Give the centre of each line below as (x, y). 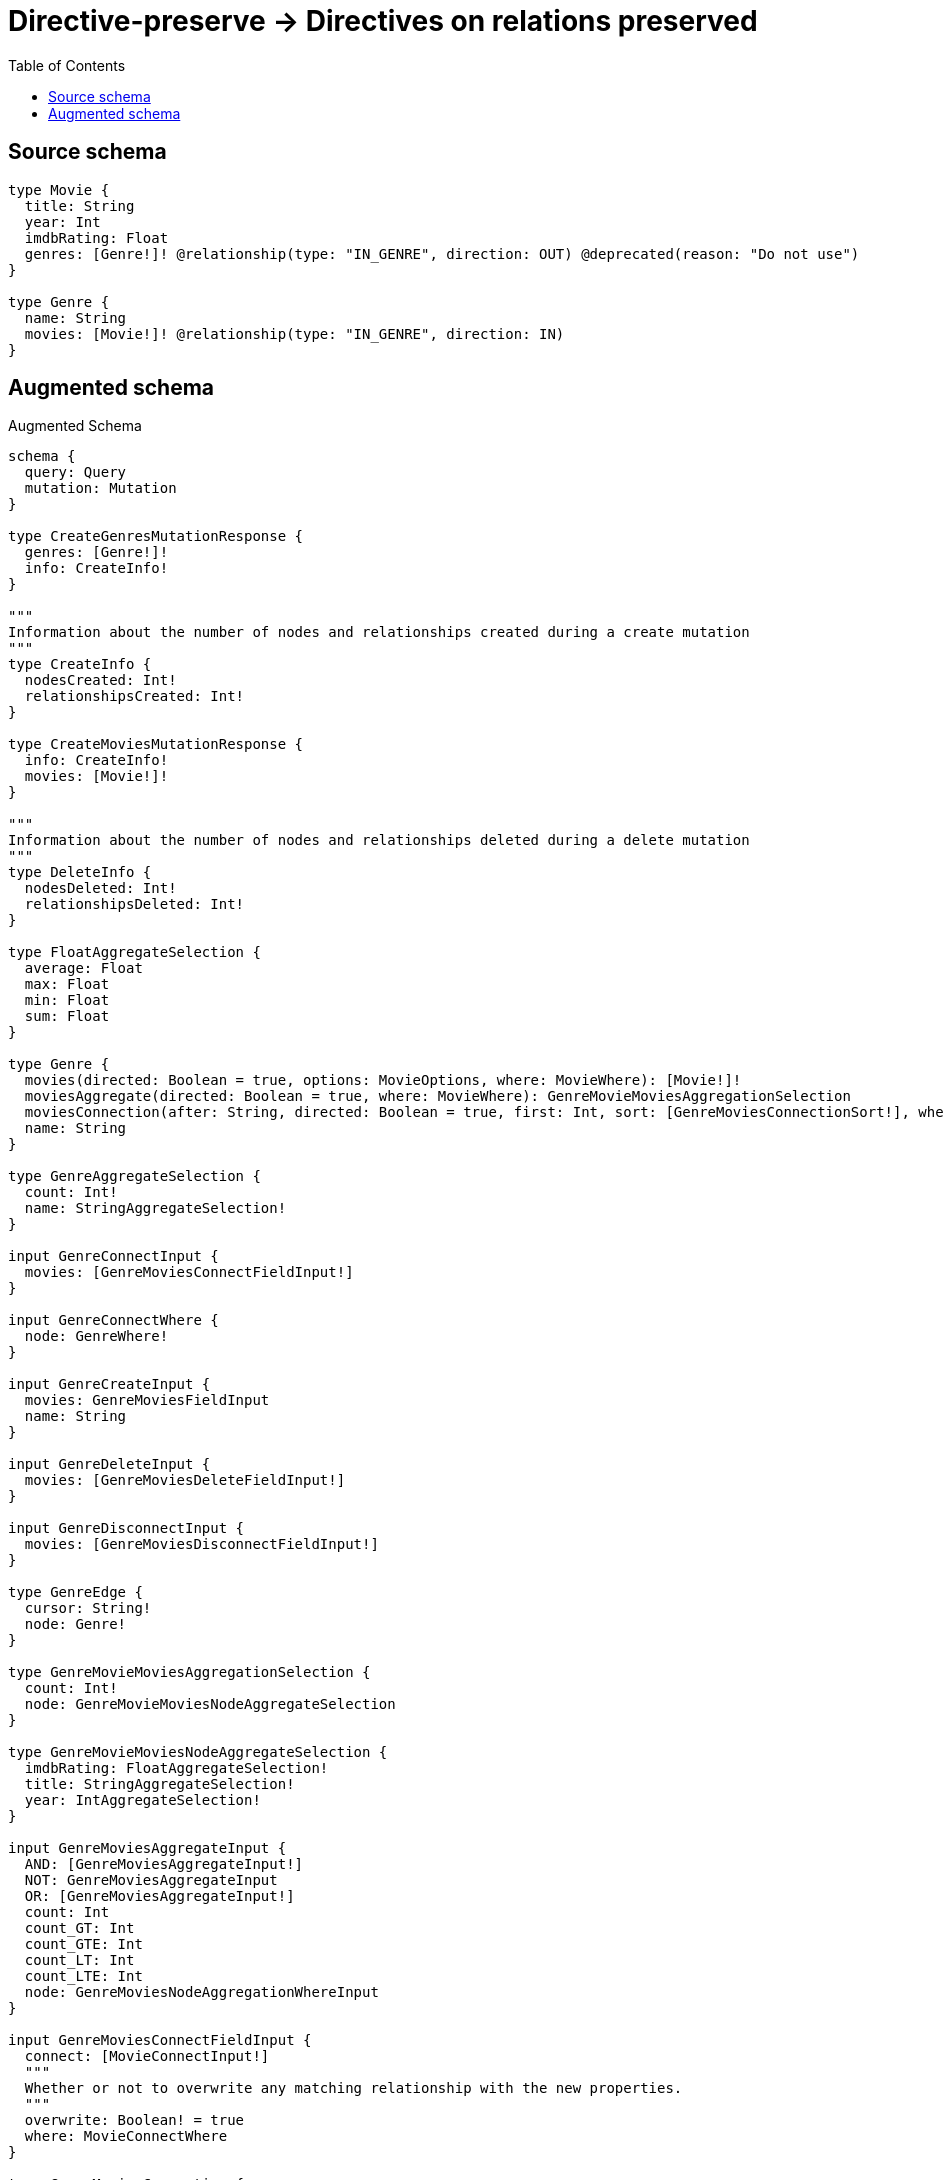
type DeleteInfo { (80, 872)
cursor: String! (88, 1608)
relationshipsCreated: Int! (134, 696)
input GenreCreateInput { (109, 1384)
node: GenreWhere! (96, 1336)
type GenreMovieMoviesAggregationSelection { (189, 1672)
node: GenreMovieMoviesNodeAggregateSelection (210, 1704)
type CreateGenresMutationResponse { (156, 536)
